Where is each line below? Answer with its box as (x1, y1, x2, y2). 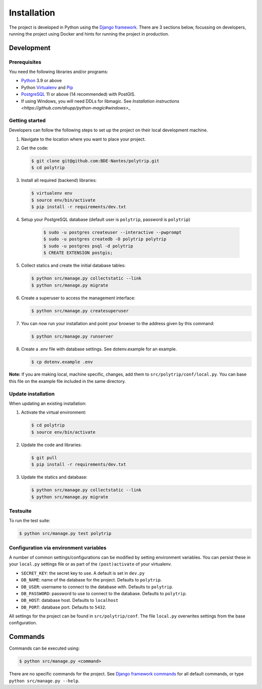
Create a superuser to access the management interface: (21, 295, 135, 301)
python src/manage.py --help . (9, 678, 80, 684)
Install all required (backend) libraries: (21, 178, 97, 183)
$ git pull (31, 455, 57, 460)
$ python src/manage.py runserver (31, 333, 114, 339)
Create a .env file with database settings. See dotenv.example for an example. (21, 346, 177, 352)
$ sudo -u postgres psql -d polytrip (43, 243, 133, 249)
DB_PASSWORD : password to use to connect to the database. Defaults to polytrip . (21, 590, 187, 596)
